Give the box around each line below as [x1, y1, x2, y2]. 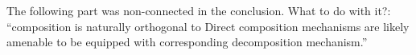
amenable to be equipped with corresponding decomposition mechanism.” [6, 33, 368, 50]
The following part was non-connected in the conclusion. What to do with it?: [6, 2, 391, 18]
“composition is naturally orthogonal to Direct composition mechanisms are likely [6, 18, 410, 34]
